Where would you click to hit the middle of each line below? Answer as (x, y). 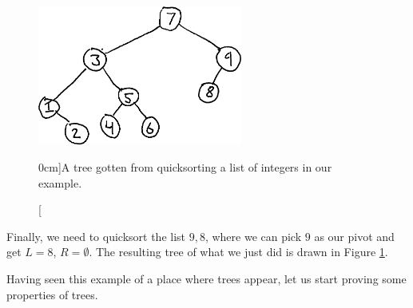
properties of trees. (52, 294)
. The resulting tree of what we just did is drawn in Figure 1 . (238, 252)
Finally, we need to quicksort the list (96, 236)
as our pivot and (354, 236)
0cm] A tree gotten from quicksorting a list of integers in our (185, 167)
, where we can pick (253, 236)
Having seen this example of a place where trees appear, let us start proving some (206, 278)
